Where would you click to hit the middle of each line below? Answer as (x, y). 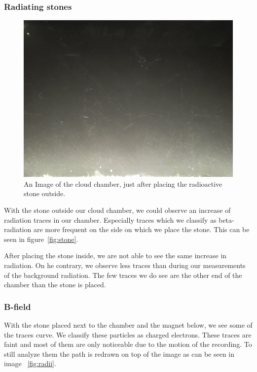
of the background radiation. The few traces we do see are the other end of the (123, 275)
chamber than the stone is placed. (55, 285)
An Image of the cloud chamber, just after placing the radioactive (123, 184)
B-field (18, 306)
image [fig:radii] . (30, 363)
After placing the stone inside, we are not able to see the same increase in (115, 255)
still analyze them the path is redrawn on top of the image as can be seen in (119, 354)
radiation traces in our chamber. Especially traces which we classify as (110, 220)
